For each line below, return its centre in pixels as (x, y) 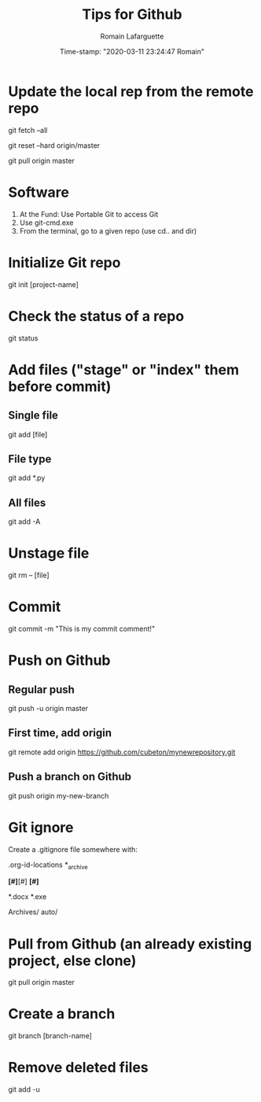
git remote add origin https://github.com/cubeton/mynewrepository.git (122, 752)
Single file (33, 416)
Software (39, 192)
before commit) (60, 386)
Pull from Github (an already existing (130, 944)
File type (30, 459)
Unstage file (49, 553)
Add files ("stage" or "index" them (124, 369)
